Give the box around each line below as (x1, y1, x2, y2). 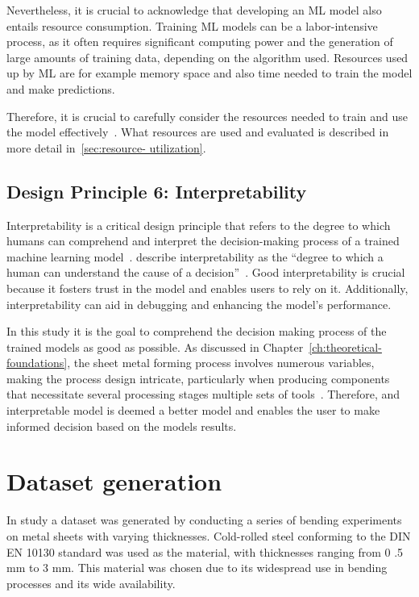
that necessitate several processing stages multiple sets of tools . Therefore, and (6, 386, 400, 403)
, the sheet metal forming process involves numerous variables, (67, 354, 375, 371)
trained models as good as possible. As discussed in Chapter (6, 338, 304, 355)
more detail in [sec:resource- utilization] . (6, 139, 206, 156)
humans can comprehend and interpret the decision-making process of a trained (6, 232, 400, 249)
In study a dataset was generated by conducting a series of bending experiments (6, 511, 402, 528)
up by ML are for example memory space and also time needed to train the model (6, 65, 413, 81)
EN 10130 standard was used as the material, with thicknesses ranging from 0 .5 (6, 543, 404, 560)
